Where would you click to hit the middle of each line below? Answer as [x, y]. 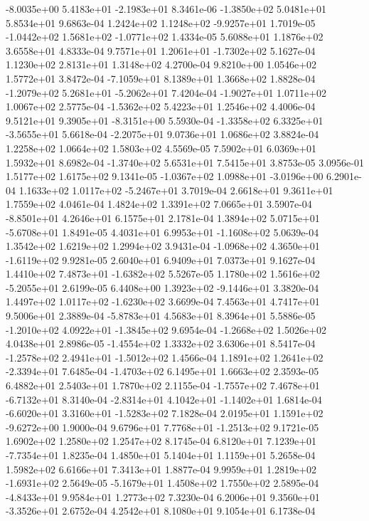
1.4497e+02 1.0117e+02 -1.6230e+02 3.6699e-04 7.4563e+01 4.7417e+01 [163, 301]
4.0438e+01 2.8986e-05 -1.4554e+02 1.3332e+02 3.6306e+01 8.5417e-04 [161, 343]
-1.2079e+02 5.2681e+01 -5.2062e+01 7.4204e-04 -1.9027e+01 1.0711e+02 [166, 92]
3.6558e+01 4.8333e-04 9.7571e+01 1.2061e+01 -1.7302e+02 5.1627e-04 [161, 50]
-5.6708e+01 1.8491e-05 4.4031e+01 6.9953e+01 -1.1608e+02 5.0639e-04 [162, 232]
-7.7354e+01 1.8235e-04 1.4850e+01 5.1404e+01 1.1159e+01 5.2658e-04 [161, 455]
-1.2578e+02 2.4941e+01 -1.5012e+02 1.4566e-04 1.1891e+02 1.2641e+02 [165, 357]
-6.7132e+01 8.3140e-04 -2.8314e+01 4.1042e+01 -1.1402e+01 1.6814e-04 [164, 399]
